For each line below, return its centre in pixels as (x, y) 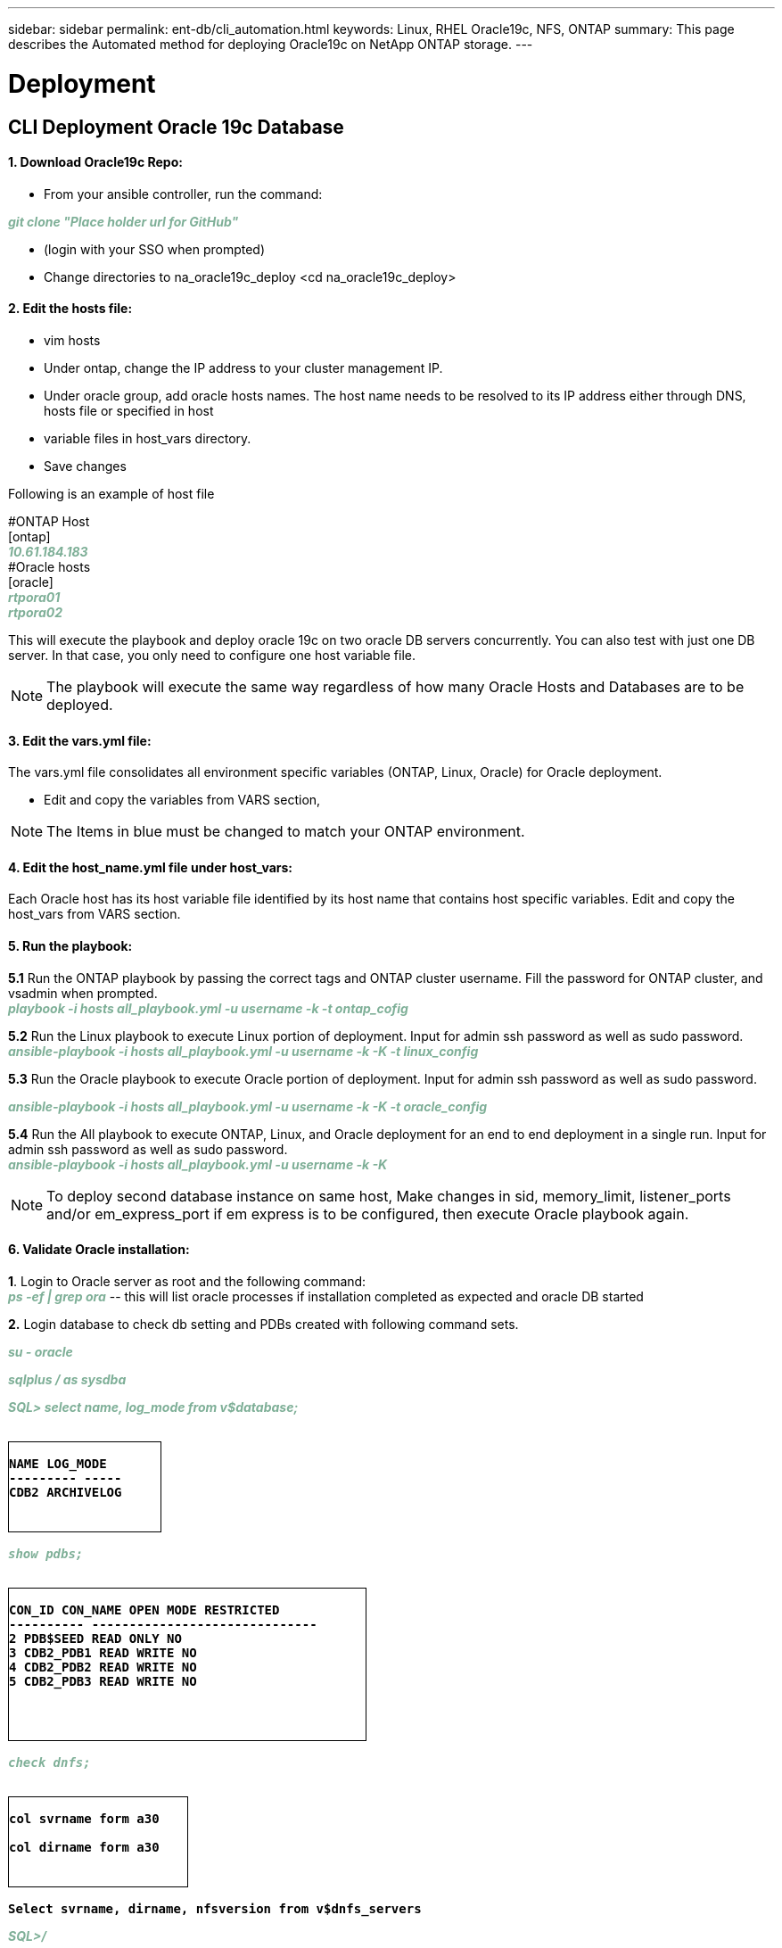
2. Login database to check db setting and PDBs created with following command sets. (263, 1324)
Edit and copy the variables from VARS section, (182, 800)
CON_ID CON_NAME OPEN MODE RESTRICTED (144, 1610)
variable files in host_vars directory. (148, 438)
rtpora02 (35, 612)
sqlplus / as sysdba (67, 1379)
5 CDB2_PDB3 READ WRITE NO (103, 1681)
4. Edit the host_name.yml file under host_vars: (150, 867)
